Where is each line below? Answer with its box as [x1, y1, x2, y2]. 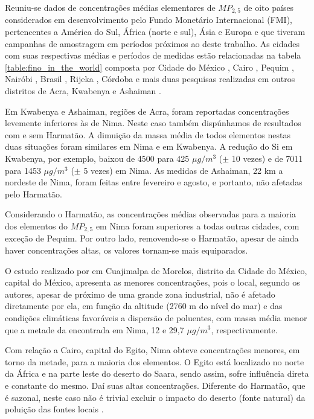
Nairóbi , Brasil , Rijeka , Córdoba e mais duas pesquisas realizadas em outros [5, 72, 295, 85]
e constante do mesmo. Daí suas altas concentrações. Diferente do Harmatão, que [5, 379, 306, 391]
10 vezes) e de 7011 [231, 152, 303, 164]
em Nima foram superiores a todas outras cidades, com [95, 219, 300, 232]
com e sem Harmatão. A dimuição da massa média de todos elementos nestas [5, 128, 290, 141]
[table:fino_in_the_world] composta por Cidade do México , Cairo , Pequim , [5, 60, 294, 73]
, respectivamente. [211, 323, 278, 336]
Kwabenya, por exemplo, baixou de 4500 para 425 [5, 152, 190, 164]
